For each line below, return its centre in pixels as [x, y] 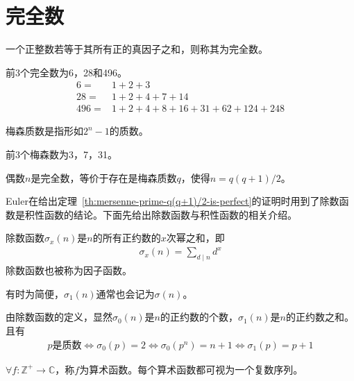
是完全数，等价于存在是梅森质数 [104, 177]
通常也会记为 [125, 293]
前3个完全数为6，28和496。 [66, 72]
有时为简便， [35, 293]
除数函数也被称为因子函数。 [69, 270]
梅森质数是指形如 [44, 131]
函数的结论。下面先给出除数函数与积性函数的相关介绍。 [170, 214]
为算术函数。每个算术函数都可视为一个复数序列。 [191, 369]
